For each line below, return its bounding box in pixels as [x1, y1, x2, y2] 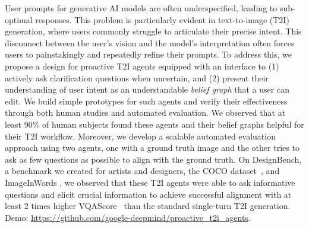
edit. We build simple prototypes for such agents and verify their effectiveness [5, 94, 288, 107]
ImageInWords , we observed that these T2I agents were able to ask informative [5, 176, 295, 188]
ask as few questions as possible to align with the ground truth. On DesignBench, [5, 153, 302, 165]
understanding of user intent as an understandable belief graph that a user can [5, 83, 289, 96]
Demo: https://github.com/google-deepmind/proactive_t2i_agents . [5, 211, 251, 223]
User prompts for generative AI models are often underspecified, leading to [5, 2, 278, 14]
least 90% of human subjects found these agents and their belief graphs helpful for [5, 118, 304, 130]
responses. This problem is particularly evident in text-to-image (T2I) [35, 13, 289, 26]
